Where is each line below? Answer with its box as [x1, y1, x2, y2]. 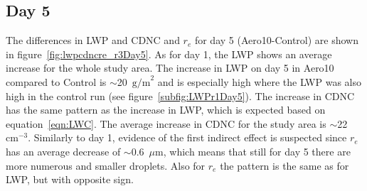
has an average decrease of [6, 143, 121, 158]
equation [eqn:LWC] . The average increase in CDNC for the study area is [6, 116, 326, 131]
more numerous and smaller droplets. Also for [6, 158, 206, 173]
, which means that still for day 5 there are [163, 143, 351, 158]
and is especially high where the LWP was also [157, 74, 361, 89]
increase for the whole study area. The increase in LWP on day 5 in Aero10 [6, 60, 334, 75]
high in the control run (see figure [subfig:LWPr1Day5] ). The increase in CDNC [6, 88, 355, 103]
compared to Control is [6, 74, 107, 89]
